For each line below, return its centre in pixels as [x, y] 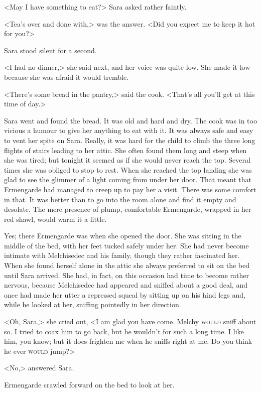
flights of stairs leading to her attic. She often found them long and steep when [125, 150]
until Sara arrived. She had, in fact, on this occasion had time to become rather [127, 275]
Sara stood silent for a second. [50, 50]
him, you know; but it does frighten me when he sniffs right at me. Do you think [128, 341]
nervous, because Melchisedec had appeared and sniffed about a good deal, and [126, 285]
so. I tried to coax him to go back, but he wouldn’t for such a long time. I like [124, 331]
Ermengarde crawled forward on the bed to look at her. [89, 384]
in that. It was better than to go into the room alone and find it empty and [120, 199]
